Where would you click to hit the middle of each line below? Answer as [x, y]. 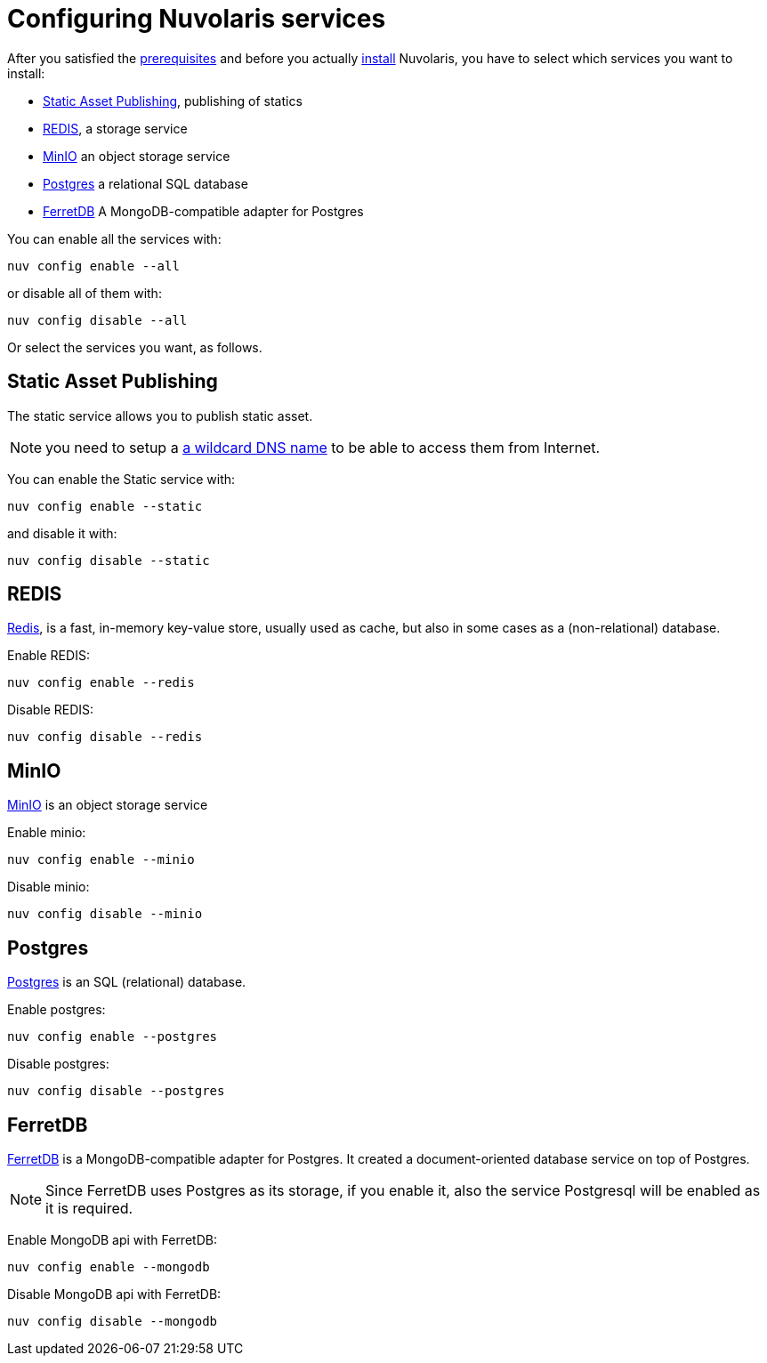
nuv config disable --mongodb [113, 1321]
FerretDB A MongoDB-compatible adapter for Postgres [203, 211]
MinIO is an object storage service [108, 805]
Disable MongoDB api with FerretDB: [114, 1294]
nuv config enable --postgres [113, 1037]
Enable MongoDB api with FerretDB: [112, 1239]
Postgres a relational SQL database [145, 183]
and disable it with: [62, 533]
